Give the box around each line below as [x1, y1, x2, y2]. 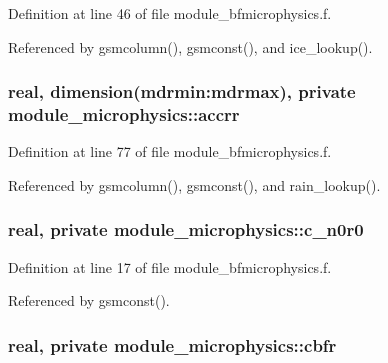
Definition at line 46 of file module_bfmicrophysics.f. [8, 3, 332, 23]
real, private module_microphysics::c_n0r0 [8, 217, 364, 242]
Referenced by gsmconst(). [8, 290, 170, 311]
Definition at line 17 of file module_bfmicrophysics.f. [8, 256, 332, 277]
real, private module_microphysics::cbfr [8, 332, 337, 357]
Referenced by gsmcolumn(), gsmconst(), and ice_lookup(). [8, 36, 373, 57]
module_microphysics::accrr [8, 102, 240, 127]
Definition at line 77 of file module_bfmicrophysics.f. [8, 141, 332, 162]
